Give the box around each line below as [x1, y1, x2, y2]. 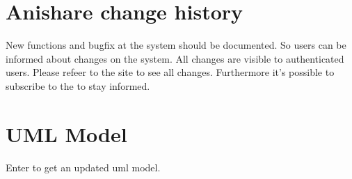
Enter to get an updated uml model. [6, 159, 161, 174]
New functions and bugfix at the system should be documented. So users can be [6, 38, 346, 52]
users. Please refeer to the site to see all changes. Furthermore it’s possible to [6, 65, 335, 79]
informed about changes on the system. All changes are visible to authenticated [6, 51, 344, 65]
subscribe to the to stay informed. [6, 78, 150, 93]
